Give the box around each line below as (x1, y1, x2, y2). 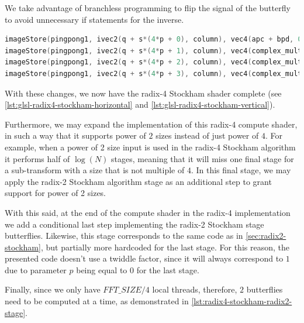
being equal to (76, 263, 127, 276)
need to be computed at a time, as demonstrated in (5, 295, 189, 307)
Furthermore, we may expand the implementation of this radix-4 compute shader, (5, 118, 298, 130)
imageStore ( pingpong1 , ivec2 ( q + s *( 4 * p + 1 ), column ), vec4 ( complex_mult (5, 46, 302, 55)
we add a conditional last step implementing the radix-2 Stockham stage (5, 218, 264, 230)
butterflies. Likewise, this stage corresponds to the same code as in (5, 229, 243, 242)
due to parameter (5, 263, 67, 276)
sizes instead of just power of (156, 129, 259, 142)
